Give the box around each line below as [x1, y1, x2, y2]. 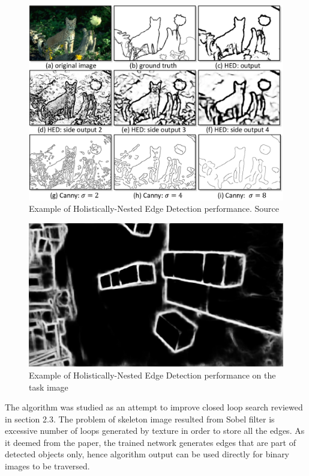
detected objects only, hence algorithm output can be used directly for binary [5, 448, 290, 460]
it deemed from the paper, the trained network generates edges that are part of [5, 436, 296, 448]
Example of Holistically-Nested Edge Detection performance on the [29, 368, 276, 381]
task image [29, 380, 68, 393]
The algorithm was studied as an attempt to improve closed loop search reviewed [5, 401, 303, 413]
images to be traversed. [5, 460, 90, 472]
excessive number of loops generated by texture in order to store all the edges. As [5, 424, 305, 437]
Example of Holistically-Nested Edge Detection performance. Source [29, 202, 279, 215]
